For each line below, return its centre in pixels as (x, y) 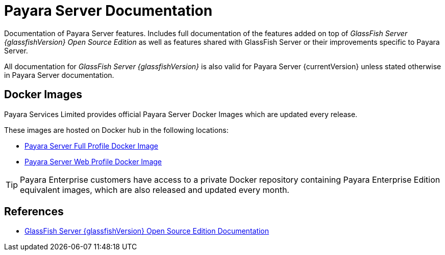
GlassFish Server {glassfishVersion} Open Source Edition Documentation (147, 231)
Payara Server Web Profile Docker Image (93, 161)
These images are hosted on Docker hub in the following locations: (116, 130)
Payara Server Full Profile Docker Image (92, 146)
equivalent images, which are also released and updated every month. (155, 190)
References (34, 212)
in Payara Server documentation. (59, 75)
